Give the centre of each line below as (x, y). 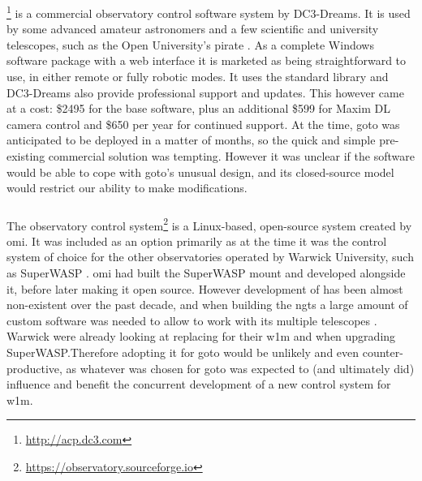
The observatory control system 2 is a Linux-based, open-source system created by (209, 224)
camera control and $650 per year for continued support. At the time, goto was (203, 124)
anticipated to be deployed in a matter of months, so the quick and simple (191, 140)
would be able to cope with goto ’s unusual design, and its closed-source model (200, 172)
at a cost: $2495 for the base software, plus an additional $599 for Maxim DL (198, 108)
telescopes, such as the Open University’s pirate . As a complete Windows (190, 44)
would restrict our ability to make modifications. (127, 188)
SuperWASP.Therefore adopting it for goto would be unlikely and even (183, 352)
